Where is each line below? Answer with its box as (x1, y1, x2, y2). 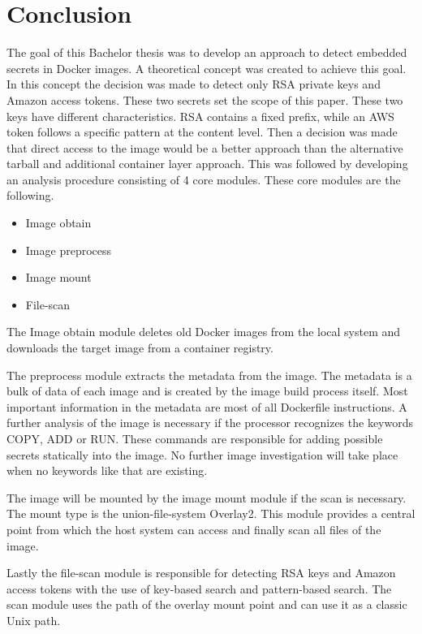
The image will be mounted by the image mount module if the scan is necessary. (6, 489, 407, 506)
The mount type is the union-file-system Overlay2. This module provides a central (6, 505, 416, 522)
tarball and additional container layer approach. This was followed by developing (6, 155, 408, 172)
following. (6, 187, 54, 204)
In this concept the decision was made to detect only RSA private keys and (6, 75, 381, 93)
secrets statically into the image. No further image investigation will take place (6, 446, 398, 463)
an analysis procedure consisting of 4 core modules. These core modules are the (6, 170, 401, 188)
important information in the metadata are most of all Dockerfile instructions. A (6, 398, 407, 415)
